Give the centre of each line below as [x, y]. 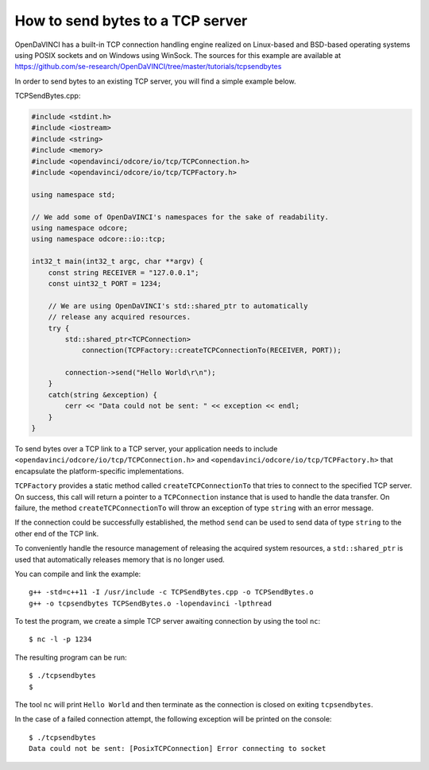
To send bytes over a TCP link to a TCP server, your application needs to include [146, 449]
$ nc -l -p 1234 [60, 639]
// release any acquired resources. [119, 317]
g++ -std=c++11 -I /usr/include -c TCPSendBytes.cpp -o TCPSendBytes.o [171, 592]
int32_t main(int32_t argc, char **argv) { [118, 261]
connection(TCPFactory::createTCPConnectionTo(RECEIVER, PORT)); [211, 350]
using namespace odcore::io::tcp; [99, 239]
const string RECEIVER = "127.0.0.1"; [124, 273]
